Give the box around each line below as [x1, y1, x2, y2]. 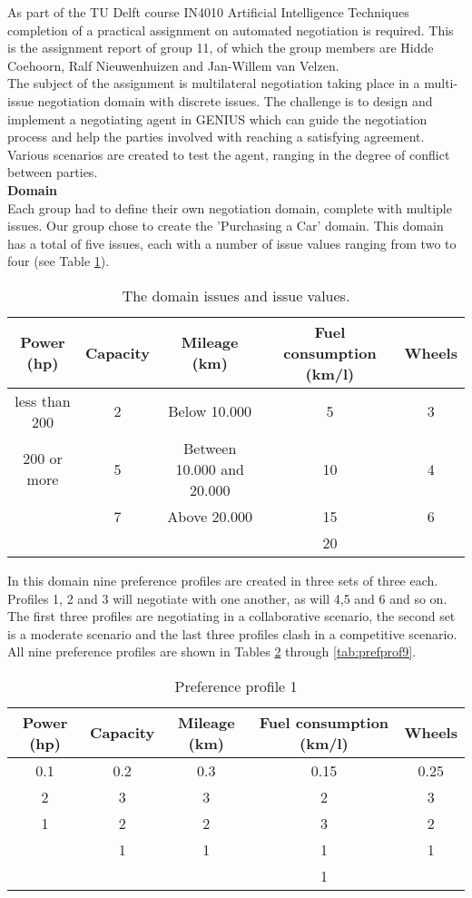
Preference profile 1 [174, 675, 298, 696]
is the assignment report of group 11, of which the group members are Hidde [7, 38, 434, 57]
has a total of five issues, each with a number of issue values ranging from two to [7, 233, 457, 252]
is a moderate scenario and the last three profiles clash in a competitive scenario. [7, 624, 457, 643]
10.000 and [175, 458, 244, 479]
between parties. [7, 163, 98, 182]
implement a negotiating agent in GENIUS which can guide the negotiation [7, 109, 428, 128]
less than [15, 390, 71, 411]
